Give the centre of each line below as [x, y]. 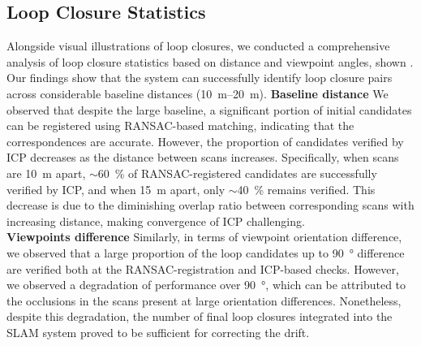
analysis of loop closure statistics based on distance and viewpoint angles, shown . [210, 61]
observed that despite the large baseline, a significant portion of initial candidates [209, 109]
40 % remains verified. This [306, 189]
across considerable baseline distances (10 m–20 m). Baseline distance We [198, 93]
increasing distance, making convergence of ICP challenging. [156, 221]
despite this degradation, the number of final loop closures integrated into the [200, 316]
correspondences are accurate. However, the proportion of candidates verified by [205, 141]
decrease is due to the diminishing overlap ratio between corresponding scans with [210, 205]
